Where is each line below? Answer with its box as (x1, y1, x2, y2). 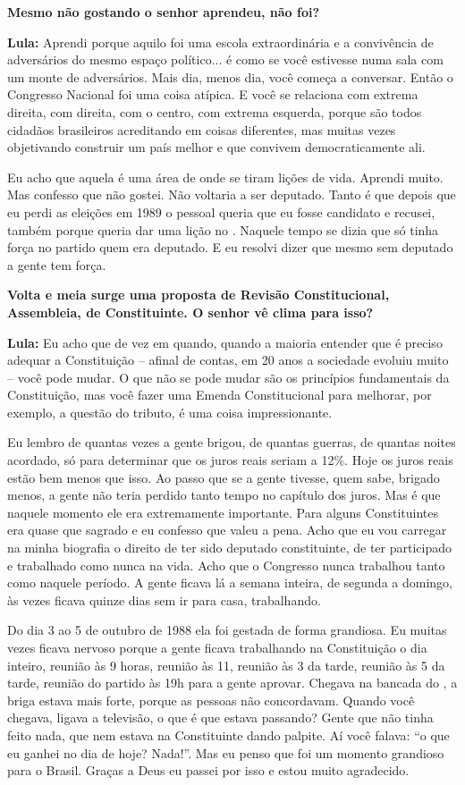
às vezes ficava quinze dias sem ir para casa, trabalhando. (7, 590, 321, 609)
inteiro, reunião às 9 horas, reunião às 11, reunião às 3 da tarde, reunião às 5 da (7, 655, 445, 674)
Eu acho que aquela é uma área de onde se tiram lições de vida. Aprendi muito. (7, 167, 444, 186)
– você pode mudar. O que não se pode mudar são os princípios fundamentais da (7, 367, 450, 386)
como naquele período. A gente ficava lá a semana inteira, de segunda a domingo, (7, 573, 452, 592)
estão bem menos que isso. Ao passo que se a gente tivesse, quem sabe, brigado (7, 468, 440, 486)
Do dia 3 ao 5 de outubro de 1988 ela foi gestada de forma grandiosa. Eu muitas (7, 620, 447, 639)
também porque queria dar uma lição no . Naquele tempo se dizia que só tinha (7, 220, 439, 239)
